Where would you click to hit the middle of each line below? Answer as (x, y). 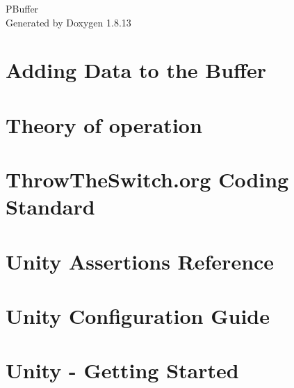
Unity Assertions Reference (140, 261)
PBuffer (22, 8)
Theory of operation (104, 124)
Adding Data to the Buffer (136, 70)
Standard (50, 207)
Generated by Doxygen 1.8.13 (68, 22)
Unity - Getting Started (122, 370)
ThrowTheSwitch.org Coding (147, 179)
